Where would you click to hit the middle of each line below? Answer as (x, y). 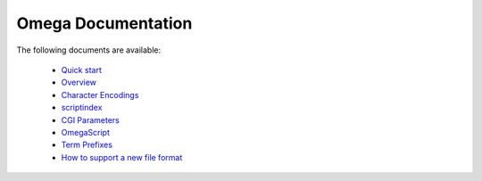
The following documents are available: (88, 50)
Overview (79, 82)
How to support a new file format (122, 157)
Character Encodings (100, 95)
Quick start (81, 70)
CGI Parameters (90, 119)
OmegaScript (86, 132)
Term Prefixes (87, 145)
